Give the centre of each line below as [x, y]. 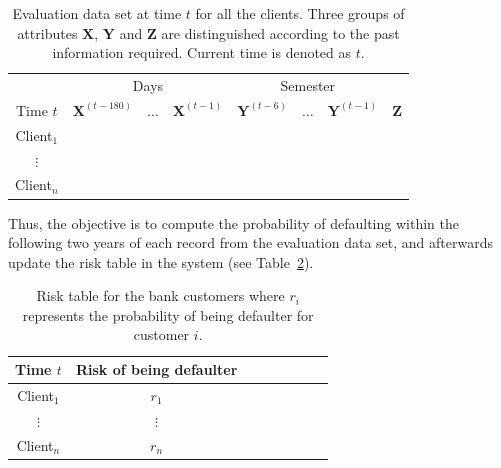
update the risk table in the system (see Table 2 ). [161, 261]
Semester [308, 85]
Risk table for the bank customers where [160, 295]
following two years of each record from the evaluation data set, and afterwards [251, 242]
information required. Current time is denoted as [202, 52]
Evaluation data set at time [97, 13]
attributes [47, 32]
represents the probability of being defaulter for [168, 314]
